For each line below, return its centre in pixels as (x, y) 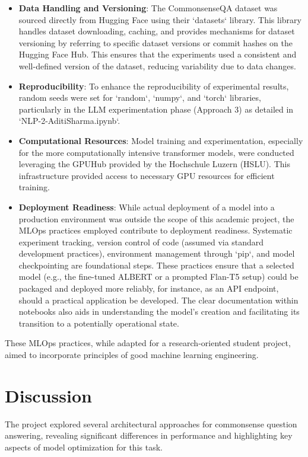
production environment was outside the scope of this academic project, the (156, 218)
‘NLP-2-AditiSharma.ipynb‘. (69, 121)
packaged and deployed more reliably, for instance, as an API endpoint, (149, 288)
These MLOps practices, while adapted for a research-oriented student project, (148, 343)
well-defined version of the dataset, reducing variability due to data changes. (157, 65)
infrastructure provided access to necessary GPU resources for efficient (147, 175)
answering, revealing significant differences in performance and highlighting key (149, 435)
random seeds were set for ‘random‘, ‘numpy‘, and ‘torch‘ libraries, (140, 98)
